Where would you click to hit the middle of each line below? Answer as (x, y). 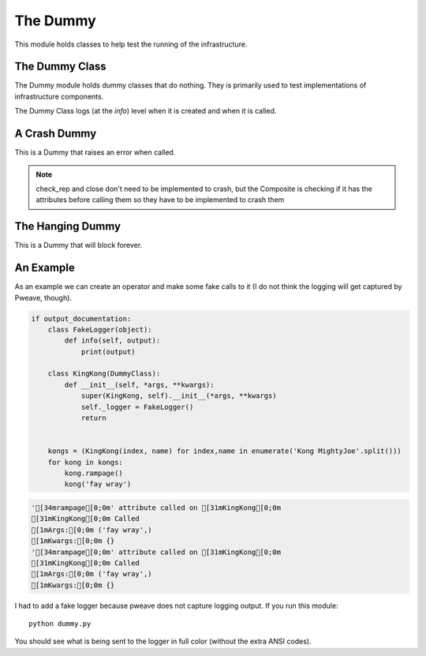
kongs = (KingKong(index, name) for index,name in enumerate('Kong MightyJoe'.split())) (224, 451)
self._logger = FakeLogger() (137, 407)
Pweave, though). (43, 298)
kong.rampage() (94, 473)
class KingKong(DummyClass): (104, 374)
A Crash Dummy (56, 134)
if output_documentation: (81, 319)
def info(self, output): (112, 341)
